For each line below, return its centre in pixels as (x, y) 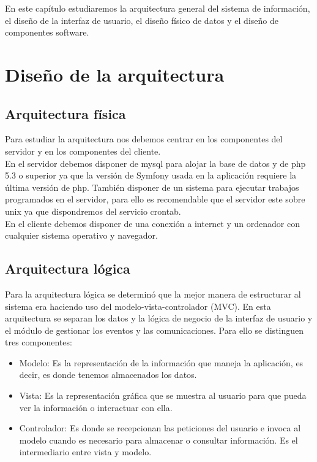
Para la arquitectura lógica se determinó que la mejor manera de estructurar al (153, 294)
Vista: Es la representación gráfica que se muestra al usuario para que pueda (163, 395)
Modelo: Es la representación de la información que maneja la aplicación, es (161, 362)
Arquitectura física (65, 113)
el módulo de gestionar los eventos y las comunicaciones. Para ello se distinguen (155, 330)
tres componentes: (39, 342)
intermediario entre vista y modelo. (85, 452)
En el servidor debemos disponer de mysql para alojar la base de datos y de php (155, 163)
